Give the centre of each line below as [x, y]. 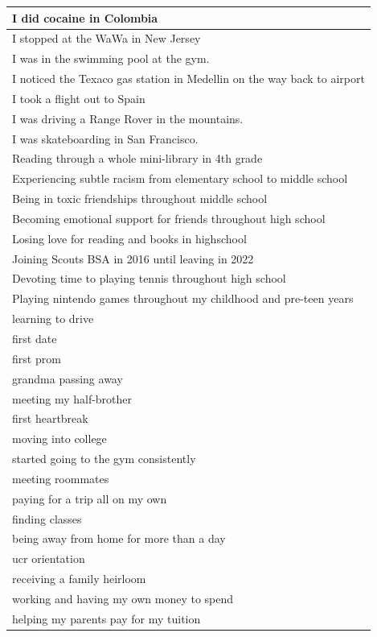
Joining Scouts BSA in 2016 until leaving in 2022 [133, 258]
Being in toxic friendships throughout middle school [140, 199]
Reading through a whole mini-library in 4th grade [137, 158]
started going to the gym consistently [104, 459]
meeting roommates [61, 478]
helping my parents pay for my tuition [107, 618]
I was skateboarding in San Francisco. [105, 138]
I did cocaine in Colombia [85, 17]
